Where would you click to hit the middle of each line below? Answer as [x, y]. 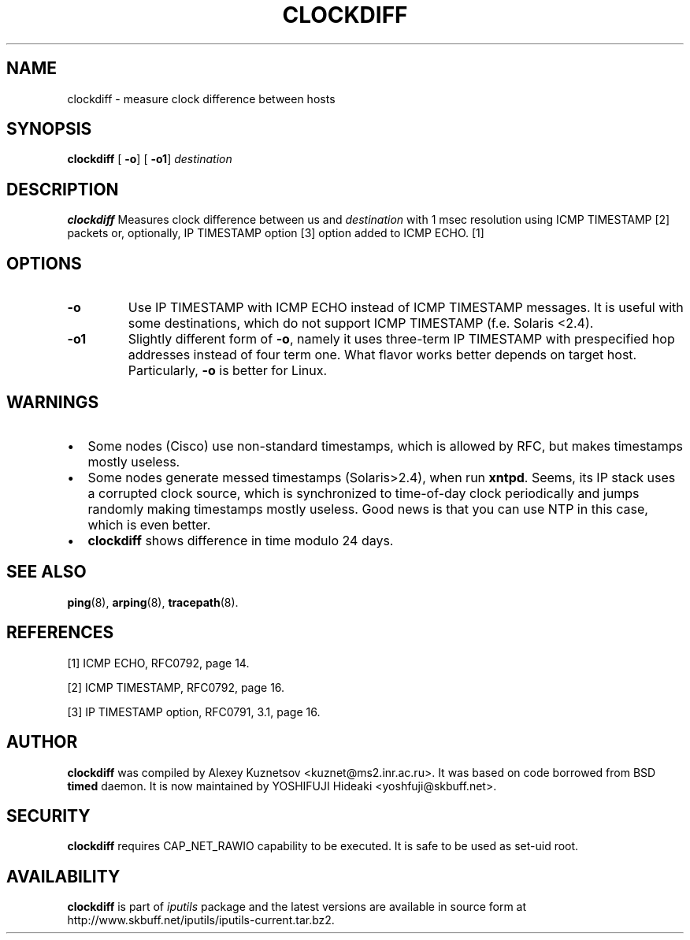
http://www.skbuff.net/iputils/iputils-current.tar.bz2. [201, 920]
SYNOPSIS [49, 129]
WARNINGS [53, 402]
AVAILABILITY [63, 876]
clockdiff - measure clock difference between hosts [201, 98]
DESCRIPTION [63, 189]
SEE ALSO [46, 572]
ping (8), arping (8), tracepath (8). [153, 602]
